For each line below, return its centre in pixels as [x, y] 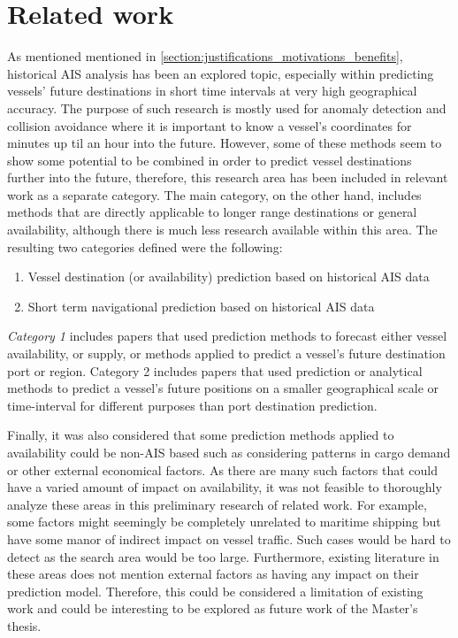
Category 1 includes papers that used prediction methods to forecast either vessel [227, 336]
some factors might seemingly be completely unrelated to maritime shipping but [224, 522]
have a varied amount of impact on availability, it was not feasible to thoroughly [225, 487]
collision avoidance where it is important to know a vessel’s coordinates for [210, 125]
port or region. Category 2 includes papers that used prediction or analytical [215, 370]
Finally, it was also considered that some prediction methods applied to [201, 435]
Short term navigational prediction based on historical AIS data [201, 306]
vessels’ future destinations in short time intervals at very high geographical [212, 91]
